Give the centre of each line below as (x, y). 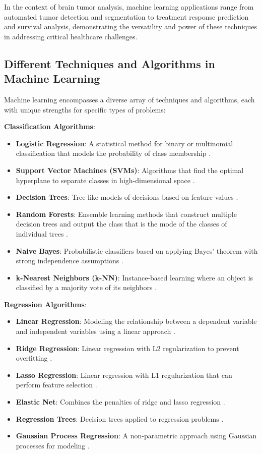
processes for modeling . (53, 445)
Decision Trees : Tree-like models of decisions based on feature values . (127, 197)
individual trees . (42, 233)
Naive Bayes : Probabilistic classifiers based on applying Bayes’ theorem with (137, 250)
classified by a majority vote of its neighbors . (86, 287)
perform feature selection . (56, 385)
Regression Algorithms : (45, 304)
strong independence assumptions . (70, 261)
